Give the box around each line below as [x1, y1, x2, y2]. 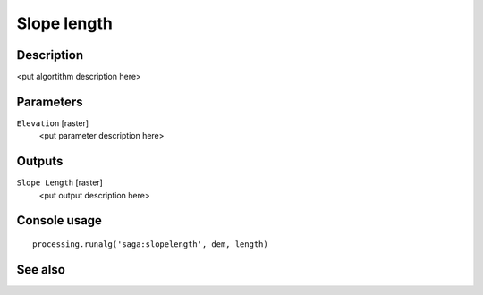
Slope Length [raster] [16, 177, 103, 188]
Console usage [16, 213, 103, 228]
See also [16, 262, 66, 277]
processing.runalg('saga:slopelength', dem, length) [32, 240, 268, 249]
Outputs [16, 154, 64, 169]
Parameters [16, 94, 83, 109]
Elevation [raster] [16, 117, 89, 129]
